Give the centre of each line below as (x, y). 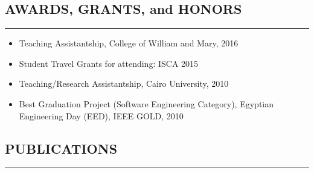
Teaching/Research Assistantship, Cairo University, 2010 (124, 83)
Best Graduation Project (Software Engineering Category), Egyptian (146, 103)
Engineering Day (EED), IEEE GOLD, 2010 (101, 115)
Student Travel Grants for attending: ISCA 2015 (109, 63)
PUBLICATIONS (61, 148)
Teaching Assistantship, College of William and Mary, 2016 (129, 43)
